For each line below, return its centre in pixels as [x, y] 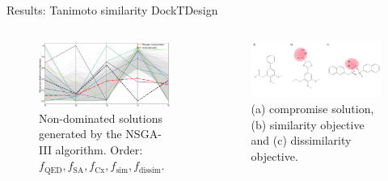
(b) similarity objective [308, 124]
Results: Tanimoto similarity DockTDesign [112, 10]
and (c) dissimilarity [301, 140]
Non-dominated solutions [101, 118]
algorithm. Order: [99, 149]
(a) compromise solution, [312, 109]
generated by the [80, 134]
